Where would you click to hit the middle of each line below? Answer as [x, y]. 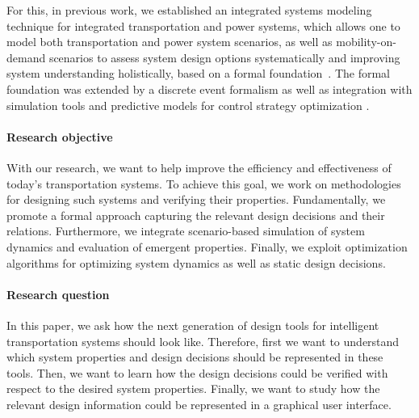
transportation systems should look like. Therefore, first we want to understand [203, 341]
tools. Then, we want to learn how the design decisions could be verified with [197, 372]
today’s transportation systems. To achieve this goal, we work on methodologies [204, 183]
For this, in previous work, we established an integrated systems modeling [189, 10]
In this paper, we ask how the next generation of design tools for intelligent [193, 325]
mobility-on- [366, 42]
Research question [58, 294]
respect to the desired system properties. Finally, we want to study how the [193, 388]
